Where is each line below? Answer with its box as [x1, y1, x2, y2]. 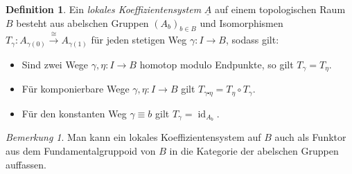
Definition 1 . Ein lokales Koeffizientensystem [6, 2, 202, 16]
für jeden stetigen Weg [91, 32, 187, 47]
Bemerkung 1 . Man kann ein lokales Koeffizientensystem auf [6, 130, 261, 144]
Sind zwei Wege [21, 57, 89, 71]
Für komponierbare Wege [21, 81, 130, 96]
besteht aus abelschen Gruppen [16, 15, 149, 30]
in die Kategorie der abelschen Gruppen [169, 144, 339, 158]
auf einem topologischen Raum [214, 2, 346, 16]
